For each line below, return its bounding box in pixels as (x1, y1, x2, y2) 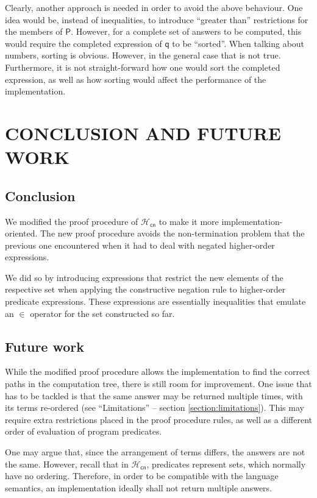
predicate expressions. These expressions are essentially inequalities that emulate (5, 295, 306, 308)
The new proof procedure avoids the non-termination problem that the (40, 227, 305, 240)
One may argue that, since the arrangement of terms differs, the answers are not (5, 446, 305, 458)
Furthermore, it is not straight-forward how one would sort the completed (5, 60, 280, 73)
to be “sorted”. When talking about (172, 37, 305, 49)
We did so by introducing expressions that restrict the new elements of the (5, 271, 283, 283)
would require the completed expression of (5, 37, 162, 49)
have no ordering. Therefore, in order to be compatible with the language (5, 469, 279, 482)
